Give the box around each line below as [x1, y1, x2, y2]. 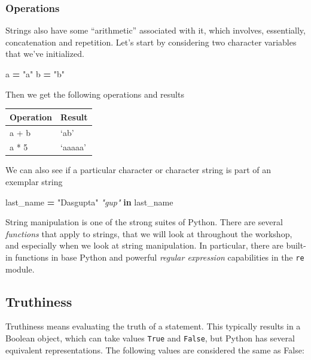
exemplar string [5, 176, 63, 188]
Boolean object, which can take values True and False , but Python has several [5, 332, 295, 344]
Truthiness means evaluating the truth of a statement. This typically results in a [5, 320, 301, 332]
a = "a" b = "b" [5, 68, 65, 80]
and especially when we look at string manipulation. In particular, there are [5, 239, 283, 252]
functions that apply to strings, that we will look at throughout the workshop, [5, 227, 292, 240]
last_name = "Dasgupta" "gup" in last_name [5, 195, 173, 208]
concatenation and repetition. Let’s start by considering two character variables [5, 35, 297, 48]
